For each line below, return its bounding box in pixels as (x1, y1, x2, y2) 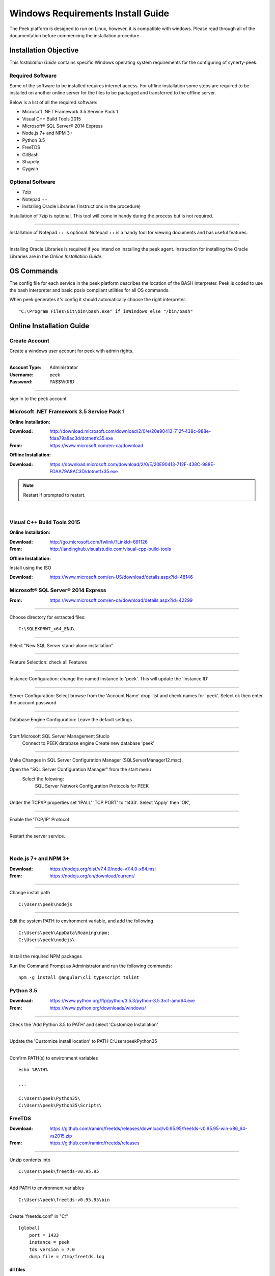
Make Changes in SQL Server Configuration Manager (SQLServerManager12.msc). (9, 757, 183, 763)
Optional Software (9, 179, 56, 186)
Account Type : (9, 364, 42, 371)
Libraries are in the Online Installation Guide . (9, 253, 103, 259)
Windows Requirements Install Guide (9, 8, 170, 19)
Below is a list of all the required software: (9, 99, 98, 105)
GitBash (22, 151, 39, 158)
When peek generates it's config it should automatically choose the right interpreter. (9, 297, 186, 303)
